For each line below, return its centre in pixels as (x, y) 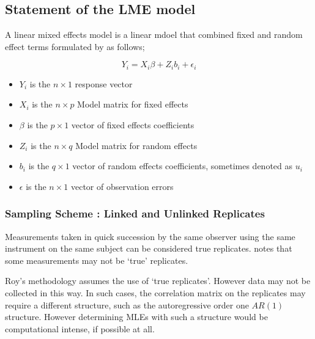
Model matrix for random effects (136, 145)
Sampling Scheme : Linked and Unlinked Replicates (135, 213)
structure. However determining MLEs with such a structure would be (136, 317)
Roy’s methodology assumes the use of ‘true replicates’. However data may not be (158, 281)
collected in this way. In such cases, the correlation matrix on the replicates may (155, 293)
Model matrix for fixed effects (133, 104)
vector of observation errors (122, 186)
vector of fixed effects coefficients (133, 125)
